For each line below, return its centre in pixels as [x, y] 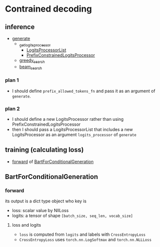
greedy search [32, 61]
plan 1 [12, 80]
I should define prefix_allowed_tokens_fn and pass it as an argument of [84, 91]
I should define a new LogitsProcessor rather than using [68, 119]
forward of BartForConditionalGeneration [53, 162]
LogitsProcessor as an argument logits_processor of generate [74, 134]
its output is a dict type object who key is [46, 201]
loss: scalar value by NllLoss [40, 211]
